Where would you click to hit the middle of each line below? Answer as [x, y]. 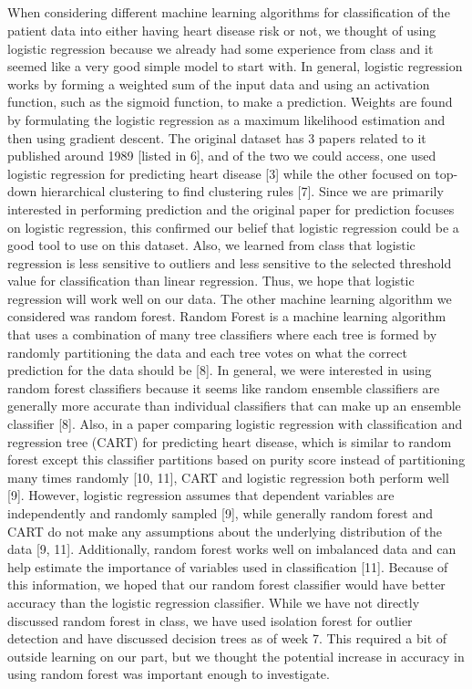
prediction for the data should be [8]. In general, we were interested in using [220, 370]
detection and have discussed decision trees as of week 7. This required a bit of [227, 638]
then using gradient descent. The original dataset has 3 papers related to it [217, 137]
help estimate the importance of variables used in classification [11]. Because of [228, 566]
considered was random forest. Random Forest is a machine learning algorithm [227, 316]
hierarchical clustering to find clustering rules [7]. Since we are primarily [242, 191]
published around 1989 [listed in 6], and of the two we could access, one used [222, 156]
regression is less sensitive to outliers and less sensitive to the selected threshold [230, 262]
